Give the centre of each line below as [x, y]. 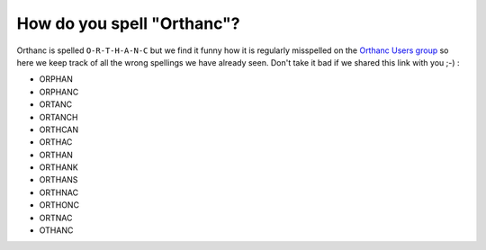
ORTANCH [58, 117]
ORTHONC [59, 205]
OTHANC [56, 230]
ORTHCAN [59, 129]
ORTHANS [58, 180]
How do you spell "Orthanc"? [128, 23]
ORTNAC [56, 218]
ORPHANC [59, 92]
